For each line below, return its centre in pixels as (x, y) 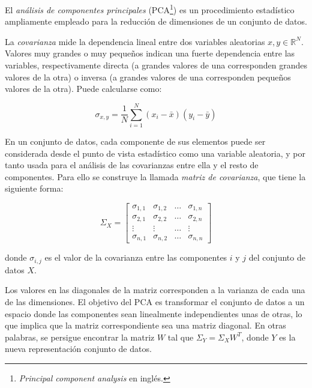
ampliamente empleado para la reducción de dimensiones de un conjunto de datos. (156, 21)
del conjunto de (277, 257)
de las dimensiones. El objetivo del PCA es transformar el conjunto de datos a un (155, 302)
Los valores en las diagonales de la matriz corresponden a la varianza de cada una (155, 290)
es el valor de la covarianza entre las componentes (136, 257)
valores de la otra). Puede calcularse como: (83, 89)
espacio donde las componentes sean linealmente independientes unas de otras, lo (154, 313)
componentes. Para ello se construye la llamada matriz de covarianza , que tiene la (155, 176)
